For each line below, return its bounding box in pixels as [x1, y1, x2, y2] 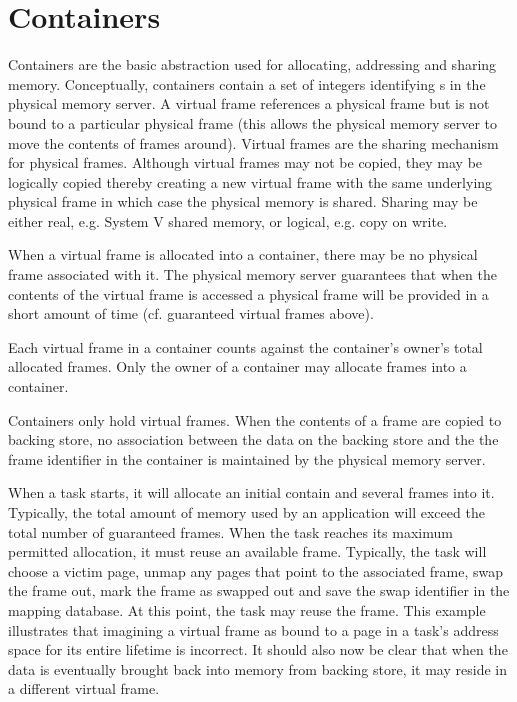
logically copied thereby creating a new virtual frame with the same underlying [8, 171, 493, 192]
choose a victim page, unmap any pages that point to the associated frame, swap [8, 560, 504, 581]
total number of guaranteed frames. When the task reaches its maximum [8, 521, 453, 542]
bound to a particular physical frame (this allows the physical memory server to [8, 112, 498, 133]
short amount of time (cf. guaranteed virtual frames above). [8, 303, 374, 324]
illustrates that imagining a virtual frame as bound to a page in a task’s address [8, 619, 499, 640]
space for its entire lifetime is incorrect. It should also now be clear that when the [8, 639, 508, 660]
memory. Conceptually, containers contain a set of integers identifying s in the [8, 73, 486, 94]
